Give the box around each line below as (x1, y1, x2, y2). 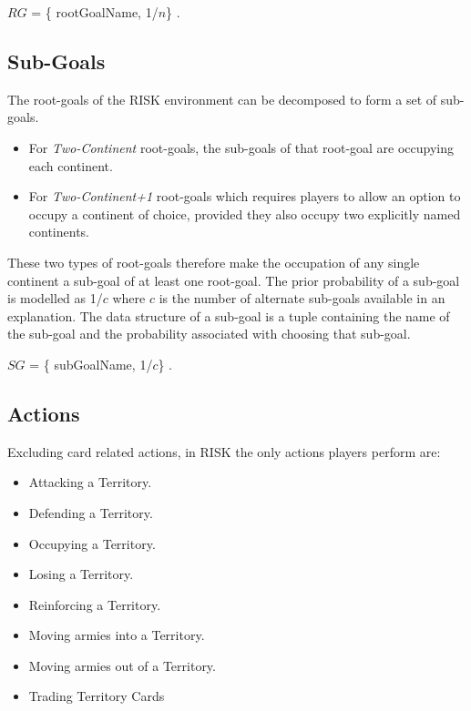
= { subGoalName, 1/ (29, 354, 153, 373)
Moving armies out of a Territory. (28, 655, 216, 675)
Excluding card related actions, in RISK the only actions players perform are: (7, 442, 441, 461)
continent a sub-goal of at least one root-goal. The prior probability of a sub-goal (7, 270, 460, 289)
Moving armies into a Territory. (28, 625, 205, 645)
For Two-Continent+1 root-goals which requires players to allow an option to (28, 187, 461, 206)
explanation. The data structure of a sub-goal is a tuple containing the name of (7, 306, 450, 325)
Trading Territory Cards (28, 686, 165, 706)
